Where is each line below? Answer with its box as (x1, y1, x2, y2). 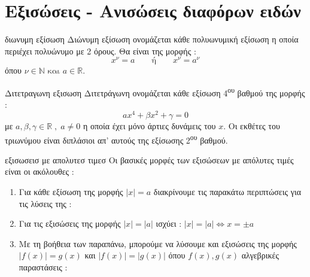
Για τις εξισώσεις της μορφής (19, 217, 121, 230)
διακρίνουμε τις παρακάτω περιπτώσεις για (153, 185, 301, 197)
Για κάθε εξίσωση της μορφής (19, 185, 123, 197)
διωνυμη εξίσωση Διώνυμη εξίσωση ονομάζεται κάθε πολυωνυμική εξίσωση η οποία (5, 33, 299, 45)
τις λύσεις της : (19, 197, 72, 209)
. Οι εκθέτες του (223, 119, 280, 132)
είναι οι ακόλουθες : (5, 165, 74, 178)
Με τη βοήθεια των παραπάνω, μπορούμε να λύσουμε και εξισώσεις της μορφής (19, 237, 297, 249)
